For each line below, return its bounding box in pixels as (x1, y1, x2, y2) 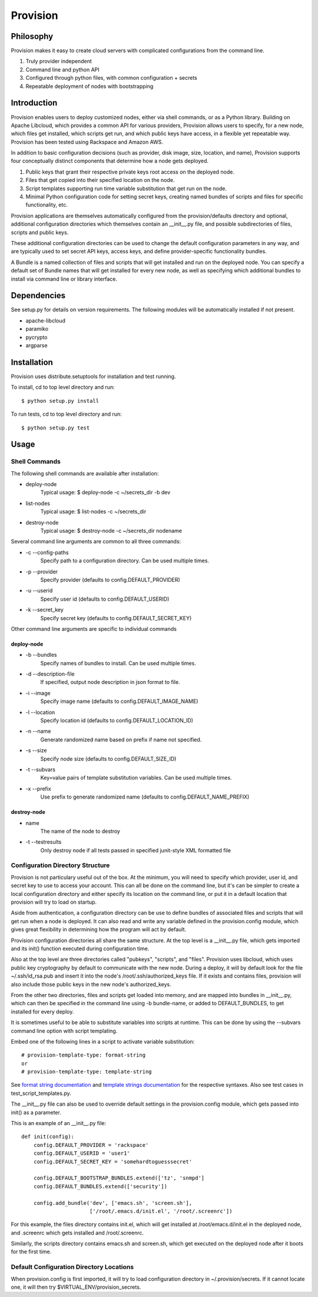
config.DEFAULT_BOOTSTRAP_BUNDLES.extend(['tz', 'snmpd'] (33, 1175, 205, 1181)
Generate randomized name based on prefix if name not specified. (40, 736, 202, 743)
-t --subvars (25, 765, 56, 773)
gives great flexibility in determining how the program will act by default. (11, 926, 187, 933)
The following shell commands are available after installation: (11, 470, 159, 477)
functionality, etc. (25, 201, 68, 208)
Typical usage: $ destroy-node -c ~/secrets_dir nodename (40, 527, 183, 534)
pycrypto (25, 334, 48, 341)
